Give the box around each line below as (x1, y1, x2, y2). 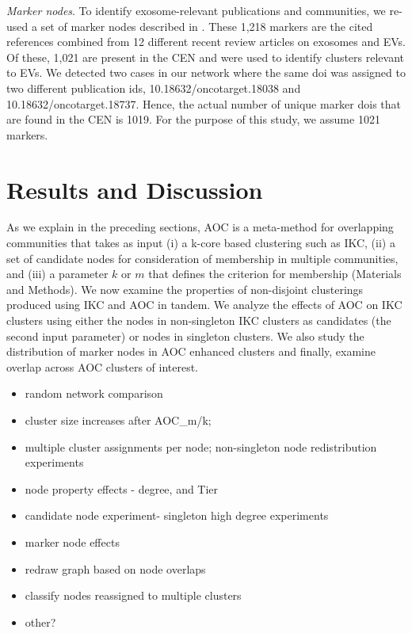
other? (25, 613, 56, 630)
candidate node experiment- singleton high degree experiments (25, 507, 329, 524)
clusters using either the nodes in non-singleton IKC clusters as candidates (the (6, 312, 391, 329)
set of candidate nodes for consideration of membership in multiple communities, (6, 250, 399, 266)
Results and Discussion (6, 173, 263, 205)
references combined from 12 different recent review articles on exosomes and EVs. (6, 33, 406, 50)
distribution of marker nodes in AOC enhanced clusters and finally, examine (6, 343, 376, 360)
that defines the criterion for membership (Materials (148, 265, 402, 282)
